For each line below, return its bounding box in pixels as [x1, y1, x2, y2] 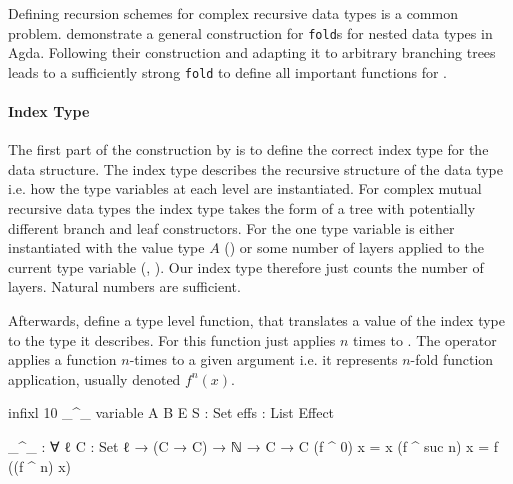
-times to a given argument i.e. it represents [129, 349, 398, 370]
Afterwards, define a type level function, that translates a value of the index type [8, 310, 505, 331]
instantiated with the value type [8, 237, 205, 258]
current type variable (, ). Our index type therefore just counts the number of [8, 256, 484, 277]
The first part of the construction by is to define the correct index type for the [8, 139, 489, 160]
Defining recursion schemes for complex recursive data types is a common [8, 3, 458, 23]
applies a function [8, 349, 117, 370]
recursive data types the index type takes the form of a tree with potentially [8, 198, 476, 219]
